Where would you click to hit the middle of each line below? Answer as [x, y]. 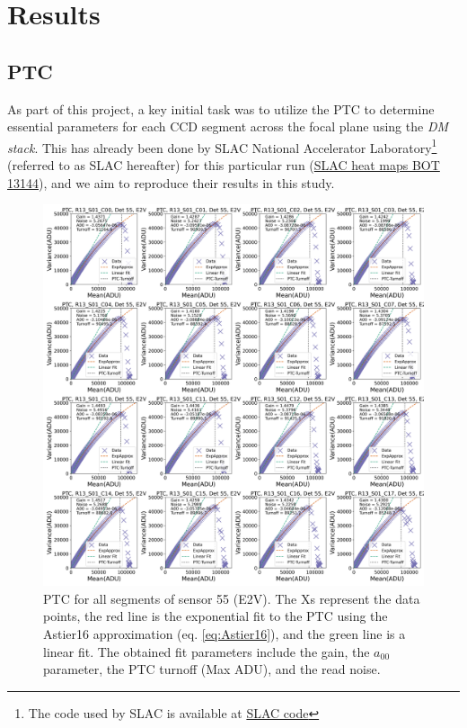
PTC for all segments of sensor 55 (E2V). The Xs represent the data [232, 598]
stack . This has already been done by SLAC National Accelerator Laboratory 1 [222, 146]
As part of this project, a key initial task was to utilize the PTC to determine [221, 108]
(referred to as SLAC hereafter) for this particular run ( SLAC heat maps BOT [224, 165]
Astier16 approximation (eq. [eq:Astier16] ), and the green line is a [225, 633]
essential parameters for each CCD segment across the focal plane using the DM [228, 126]
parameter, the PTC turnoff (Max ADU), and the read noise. [212, 669]
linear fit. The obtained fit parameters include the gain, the [207, 651]
